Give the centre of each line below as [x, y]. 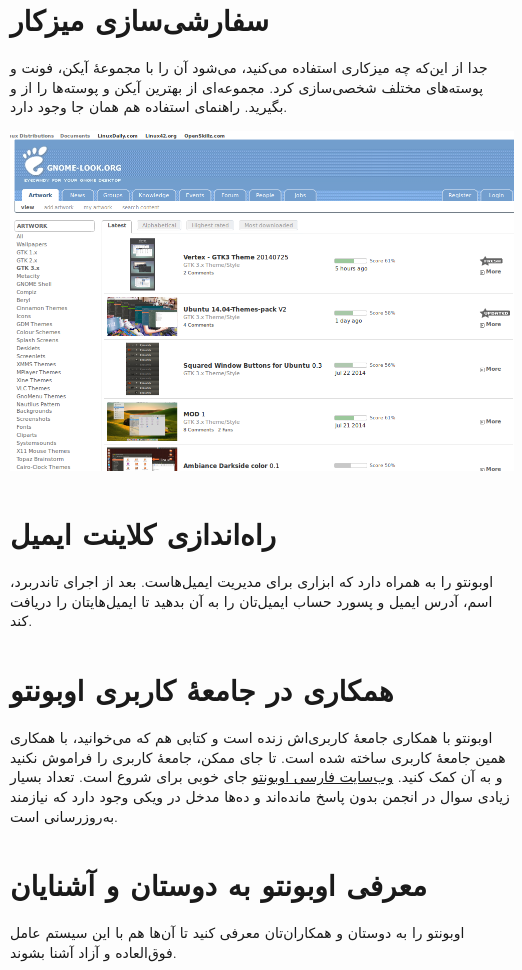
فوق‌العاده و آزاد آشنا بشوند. [93, 951]
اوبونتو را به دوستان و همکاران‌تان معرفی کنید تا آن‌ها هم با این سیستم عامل [237, 932]
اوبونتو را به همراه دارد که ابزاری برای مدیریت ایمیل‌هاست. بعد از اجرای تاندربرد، [252, 581]
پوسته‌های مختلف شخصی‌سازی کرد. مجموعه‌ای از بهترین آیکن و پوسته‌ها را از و [247, 86]
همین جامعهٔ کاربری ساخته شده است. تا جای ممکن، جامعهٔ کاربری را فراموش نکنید [258, 756]
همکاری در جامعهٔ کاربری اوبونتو [202, 689]
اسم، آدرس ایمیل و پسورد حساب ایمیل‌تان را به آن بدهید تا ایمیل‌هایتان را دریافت [251, 600]
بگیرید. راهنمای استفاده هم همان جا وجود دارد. [149, 106]
